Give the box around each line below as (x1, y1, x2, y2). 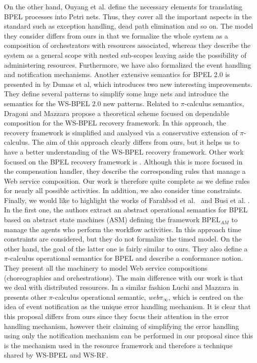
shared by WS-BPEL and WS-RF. (4, 350, 108, 360)
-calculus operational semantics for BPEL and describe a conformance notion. (7, 253, 243, 263)
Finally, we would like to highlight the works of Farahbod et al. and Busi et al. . (4, 195, 250, 205)
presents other (4, 291, 47, 302)
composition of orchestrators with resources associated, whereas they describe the (4, 40, 251, 50)
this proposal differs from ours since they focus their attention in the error (4, 311, 229, 321)
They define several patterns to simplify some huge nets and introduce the (4, 88, 229, 99)
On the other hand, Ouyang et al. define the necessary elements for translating (4, 1, 243, 11)
